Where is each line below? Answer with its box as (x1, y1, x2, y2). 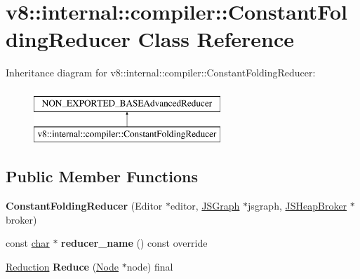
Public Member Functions (6, 165, 198, 187)
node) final (126, 259, 173, 274)
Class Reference (138, 25, 295, 53)
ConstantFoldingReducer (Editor (6, 198, 163, 213)
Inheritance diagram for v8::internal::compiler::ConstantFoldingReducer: (6, 65, 316, 80)
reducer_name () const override (61, 236, 208, 250)
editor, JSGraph (170, 198, 240, 213)
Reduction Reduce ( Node (6, 259, 119, 274)
